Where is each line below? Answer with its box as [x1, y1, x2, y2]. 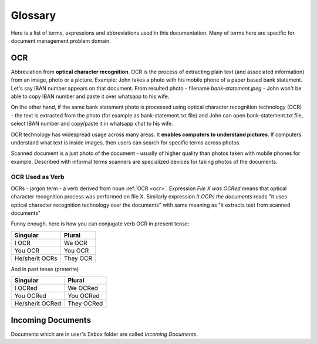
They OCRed [68, 299, 103, 308]
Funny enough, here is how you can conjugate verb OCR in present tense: [11, 220, 190, 227]
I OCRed [14, 284, 38, 292]
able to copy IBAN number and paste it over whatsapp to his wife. [11, 93, 170, 100]
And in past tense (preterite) [11, 265, 79, 272]
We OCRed [68, 284, 98, 292]
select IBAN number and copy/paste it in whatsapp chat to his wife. [11, 120, 173, 127]
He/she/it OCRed [14, 299, 62, 308]
